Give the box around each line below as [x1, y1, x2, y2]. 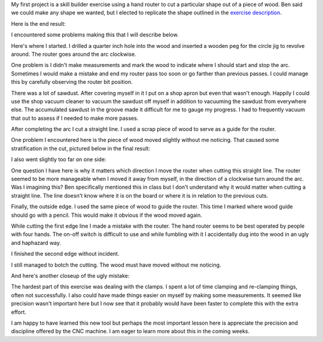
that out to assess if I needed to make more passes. [11, 114, 139, 122]
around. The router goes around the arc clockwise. [11, 50, 136, 57]
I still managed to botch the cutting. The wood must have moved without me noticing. [11, 261, 221, 268]
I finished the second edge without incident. [11, 250, 120, 258]
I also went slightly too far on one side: [11, 156, 106, 163]
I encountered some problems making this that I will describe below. [11, 31, 179, 38]
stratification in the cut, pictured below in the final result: [11, 144, 151, 152]
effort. [11, 308, 27, 316]
